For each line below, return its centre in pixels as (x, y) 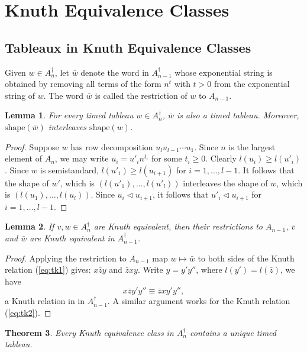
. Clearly (221, 158)
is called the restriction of (141, 95)
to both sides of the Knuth (246, 258)
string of (20, 95)
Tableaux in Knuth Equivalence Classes (128, 47)
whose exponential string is (224, 72)
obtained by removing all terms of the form (83, 84)
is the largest (252, 146)
